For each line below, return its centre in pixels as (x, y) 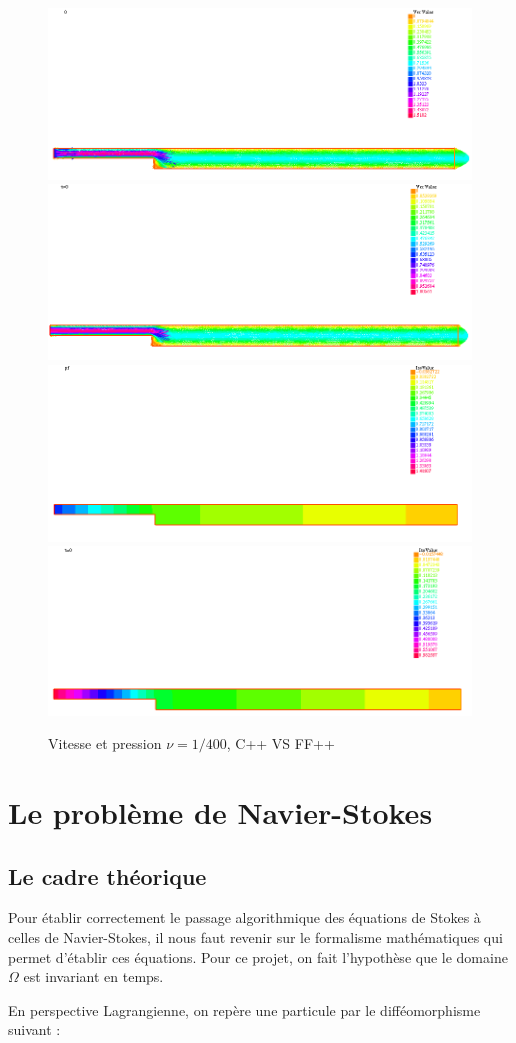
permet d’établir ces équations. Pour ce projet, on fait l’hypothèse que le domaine (258, 956)
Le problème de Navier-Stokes (220, 812)
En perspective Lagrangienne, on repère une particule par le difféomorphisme (244, 1009)
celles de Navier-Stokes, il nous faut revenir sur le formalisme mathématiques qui (255, 936)
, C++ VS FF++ (280, 743)
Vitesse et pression (105, 743)
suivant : (34, 1029)
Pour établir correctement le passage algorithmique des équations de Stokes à (244, 917)
